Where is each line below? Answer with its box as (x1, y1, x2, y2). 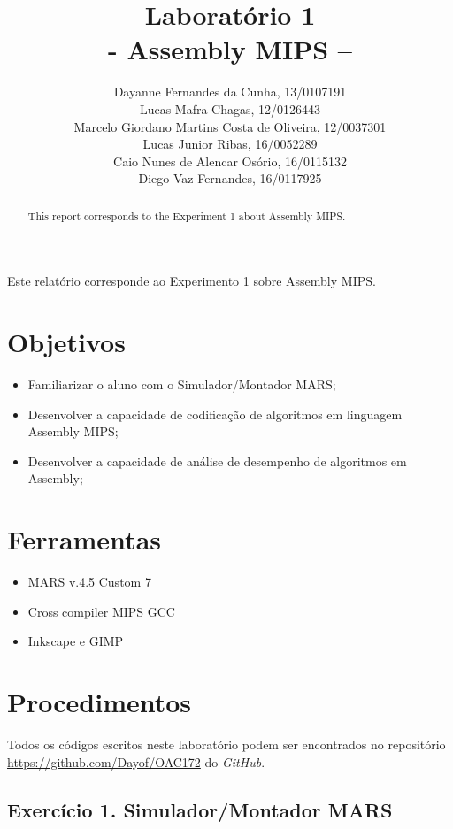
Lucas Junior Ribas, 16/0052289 (142, 134, 318, 153)
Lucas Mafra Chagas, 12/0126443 (139, 99, 321, 118)
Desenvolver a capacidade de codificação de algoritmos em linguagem (27, 404, 403, 423)
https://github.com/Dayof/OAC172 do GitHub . (7, 752, 265, 771)
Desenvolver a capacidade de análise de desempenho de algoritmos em (27, 451, 407, 470)
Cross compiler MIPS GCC (27, 602, 175, 620)
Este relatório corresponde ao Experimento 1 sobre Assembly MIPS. (7, 272, 376, 290)
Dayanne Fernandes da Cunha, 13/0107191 (113, 82, 347, 101)
